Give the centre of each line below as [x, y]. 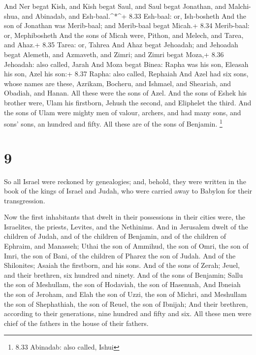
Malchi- [240, 6]
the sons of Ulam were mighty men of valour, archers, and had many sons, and [123, 112]
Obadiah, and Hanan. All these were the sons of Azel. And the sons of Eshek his [126, 93]
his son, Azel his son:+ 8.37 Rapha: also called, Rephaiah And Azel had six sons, [126, 74]
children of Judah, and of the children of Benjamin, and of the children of [115, 236]
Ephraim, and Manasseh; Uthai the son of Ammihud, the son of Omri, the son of [126, 246]
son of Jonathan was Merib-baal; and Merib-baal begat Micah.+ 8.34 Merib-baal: [127, 25]
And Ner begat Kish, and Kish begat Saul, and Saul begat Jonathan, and [115, 6]
